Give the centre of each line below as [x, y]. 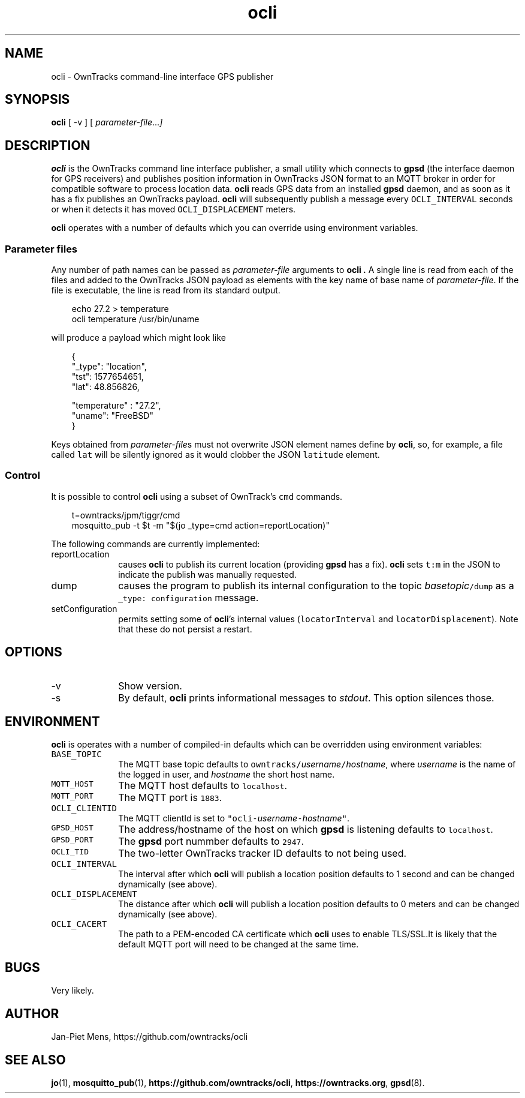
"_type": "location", [109, 367]
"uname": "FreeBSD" [112, 416]
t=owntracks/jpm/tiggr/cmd [126, 515]
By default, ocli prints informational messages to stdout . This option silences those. [306, 697]
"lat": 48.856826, [105, 387]
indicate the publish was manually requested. [207, 574]
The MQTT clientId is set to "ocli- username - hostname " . [234, 818]
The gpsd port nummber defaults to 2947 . [211, 841]
